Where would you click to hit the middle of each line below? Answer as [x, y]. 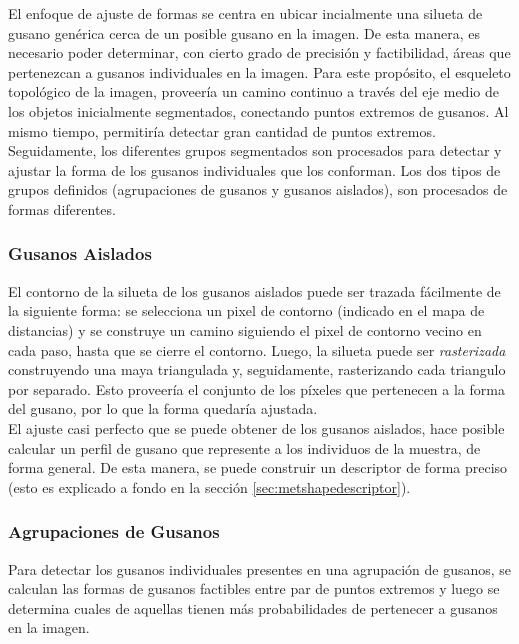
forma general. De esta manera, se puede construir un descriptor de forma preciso [258, 467]
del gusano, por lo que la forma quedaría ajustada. [163, 408]
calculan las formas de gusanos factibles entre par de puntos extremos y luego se [254, 588]
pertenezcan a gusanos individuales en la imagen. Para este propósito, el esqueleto [259, 71]
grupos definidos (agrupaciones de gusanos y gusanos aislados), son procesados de [258, 189]
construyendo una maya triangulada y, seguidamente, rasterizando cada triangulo [257, 369]
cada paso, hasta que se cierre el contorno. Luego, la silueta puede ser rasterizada [257, 349]
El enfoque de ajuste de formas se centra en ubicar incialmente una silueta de [245, 13]
